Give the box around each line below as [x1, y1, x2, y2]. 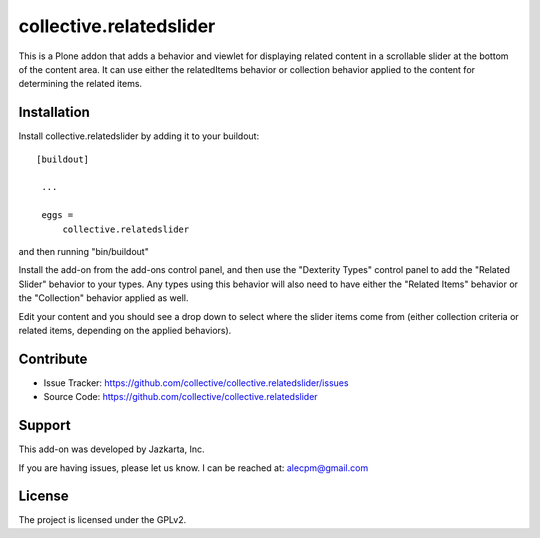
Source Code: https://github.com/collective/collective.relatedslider [43, 391, 319, 403]
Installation [18, 104, 90, 121]
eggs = [41, 210, 74, 221]
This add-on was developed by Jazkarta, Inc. [18, 443, 205, 455]
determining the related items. [18, 78, 143, 90]
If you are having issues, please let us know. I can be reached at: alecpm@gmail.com [18, 461, 369, 474]
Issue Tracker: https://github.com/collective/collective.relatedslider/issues [43, 376, 349, 389]
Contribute [18, 350, 88, 367]
